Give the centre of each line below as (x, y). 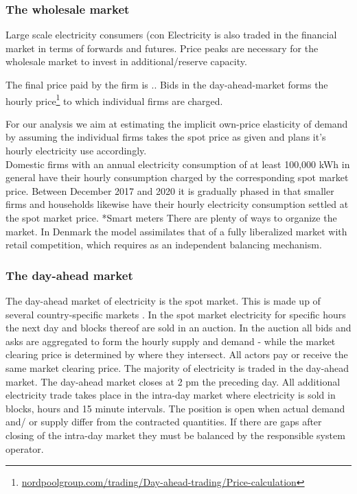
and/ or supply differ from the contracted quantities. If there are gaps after (164, 422)
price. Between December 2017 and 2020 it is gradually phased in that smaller (170, 190)
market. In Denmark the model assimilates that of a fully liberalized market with (176, 231)
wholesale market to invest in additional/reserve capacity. (126, 61)
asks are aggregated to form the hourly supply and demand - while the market (171, 341)
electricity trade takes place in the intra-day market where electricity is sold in (171, 395)
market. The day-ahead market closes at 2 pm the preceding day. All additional (173, 381)
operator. (25, 448)
